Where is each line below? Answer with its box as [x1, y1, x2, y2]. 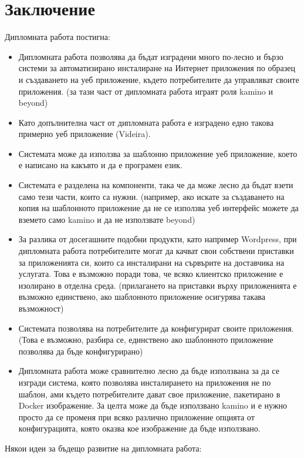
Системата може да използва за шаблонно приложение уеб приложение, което [18, 147, 298, 159]
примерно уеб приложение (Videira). [18, 128, 151, 140]
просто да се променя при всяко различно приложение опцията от [18, 410, 255, 423]
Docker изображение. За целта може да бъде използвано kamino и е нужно [18, 399, 287, 412]
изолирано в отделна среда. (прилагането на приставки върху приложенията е [18, 279, 297, 291]
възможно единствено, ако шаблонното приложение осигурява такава [18, 290, 266, 303]
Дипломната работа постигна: [5, 31, 110, 43]
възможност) [18, 302, 64, 314]
